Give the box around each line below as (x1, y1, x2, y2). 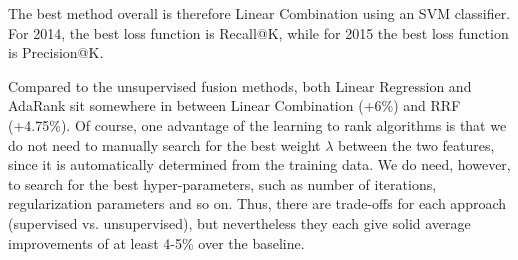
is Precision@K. (8, 42, 104, 63)
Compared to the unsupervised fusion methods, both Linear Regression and (8, 75, 472, 96)
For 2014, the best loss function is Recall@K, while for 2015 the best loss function (8, 22, 509, 43)
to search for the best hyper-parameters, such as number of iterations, (8, 173, 437, 194)
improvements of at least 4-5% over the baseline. (8, 232, 305, 253)
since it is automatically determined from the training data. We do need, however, (8, 154, 511, 175)
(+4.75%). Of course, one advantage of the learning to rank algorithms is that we (8, 114, 507, 135)
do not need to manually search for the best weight (8, 134, 321, 155)
